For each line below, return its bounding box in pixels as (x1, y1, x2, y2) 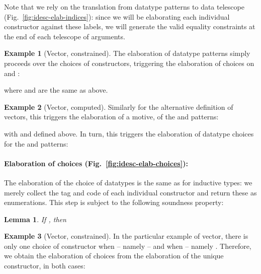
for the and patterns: (4, 138, 68, 149)
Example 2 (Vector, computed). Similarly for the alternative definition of (4, 101, 233, 112)
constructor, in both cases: (4, 260, 85, 271)
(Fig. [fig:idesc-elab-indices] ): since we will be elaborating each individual (4, 11, 230, 22)
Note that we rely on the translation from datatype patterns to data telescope (4, 2, 244, 12)
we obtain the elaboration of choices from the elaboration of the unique (4, 250, 224, 261)
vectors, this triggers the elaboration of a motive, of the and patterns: (4, 111, 219, 122)
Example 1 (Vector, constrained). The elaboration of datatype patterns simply (4, 48, 250, 58)
